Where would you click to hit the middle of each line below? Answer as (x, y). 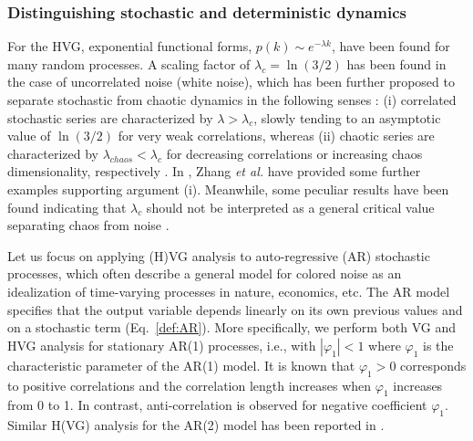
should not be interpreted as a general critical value (290, 207)
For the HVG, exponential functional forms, (130, 46)
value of (29, 136)
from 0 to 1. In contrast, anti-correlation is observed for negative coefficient (217, 405)
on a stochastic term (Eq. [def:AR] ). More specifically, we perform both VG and (232, 327)
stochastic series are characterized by (110, 117)
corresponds (433, 365)
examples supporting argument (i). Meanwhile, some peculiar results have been (228, 189)
